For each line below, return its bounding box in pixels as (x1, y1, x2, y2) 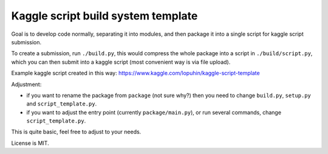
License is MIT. (11, 139, 49, 147)
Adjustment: (11, 81, 42, 88)
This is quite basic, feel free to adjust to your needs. (11, 128, 142, 136)
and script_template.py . (26, 100, 97, 107)
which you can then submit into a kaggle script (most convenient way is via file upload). (11, 58, 231, 65)
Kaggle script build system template (11, 9, 198, 22)
